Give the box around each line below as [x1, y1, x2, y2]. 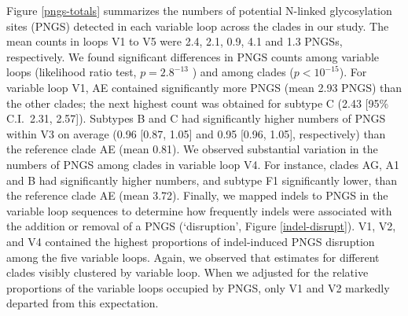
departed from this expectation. [6, 295, 159, 311]
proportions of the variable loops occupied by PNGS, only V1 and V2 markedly [6, 279, 390, 296]
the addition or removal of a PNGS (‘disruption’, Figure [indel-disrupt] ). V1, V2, [6, 218, 396, 234]
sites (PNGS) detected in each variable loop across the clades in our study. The [6, 17, 389, 34]
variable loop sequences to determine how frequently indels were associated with [6, 202, 392, 219]
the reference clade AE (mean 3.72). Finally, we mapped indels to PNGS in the [6, 187, 388, 204]
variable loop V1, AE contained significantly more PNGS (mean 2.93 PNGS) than [6, 79, 402, 95]
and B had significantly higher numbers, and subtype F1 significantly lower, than [6, 171, 398, 188]
